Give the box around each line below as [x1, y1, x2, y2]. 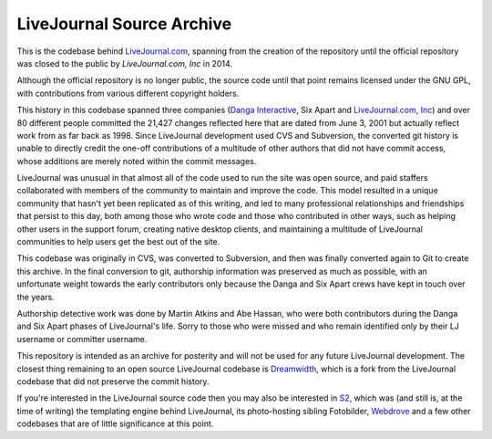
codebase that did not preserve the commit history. [16, 375, 210, 387]
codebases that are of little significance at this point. [16, 418, 214, 429]
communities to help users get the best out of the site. [16, 236, 220, 247]
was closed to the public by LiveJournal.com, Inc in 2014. [16, 57, 232, 68]
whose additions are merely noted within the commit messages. [16, 155, 257, 166]
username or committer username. [16, 333, 148, 344]
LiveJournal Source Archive [16, 14, 232, 34]
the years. [16, 291, 55, 302]
